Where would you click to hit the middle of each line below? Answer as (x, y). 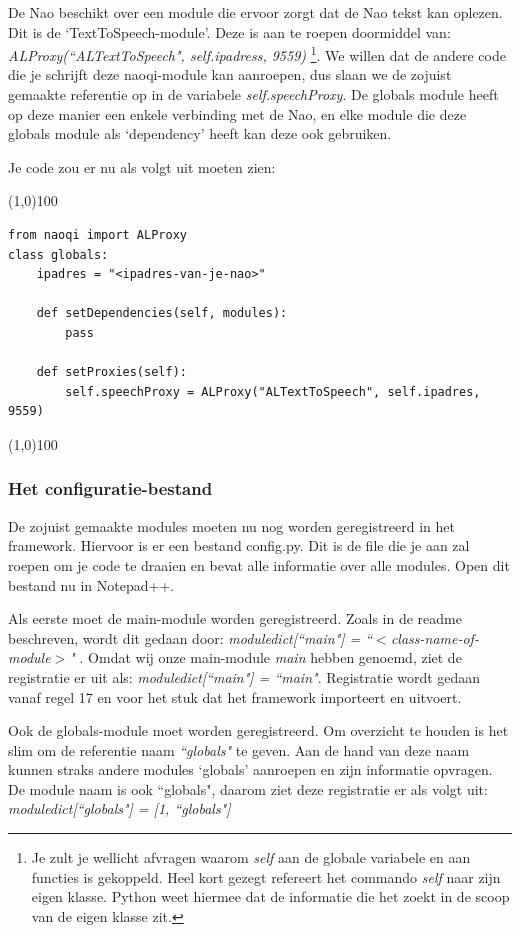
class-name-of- (434, 637)
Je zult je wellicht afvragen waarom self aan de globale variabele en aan (251, 857)
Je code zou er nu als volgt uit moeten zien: (142, 166)
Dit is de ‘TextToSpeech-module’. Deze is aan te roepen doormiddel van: (229, 31)
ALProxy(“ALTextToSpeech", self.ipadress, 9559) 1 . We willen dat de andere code (257, 53)
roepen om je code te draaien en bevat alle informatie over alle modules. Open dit (259, 564)
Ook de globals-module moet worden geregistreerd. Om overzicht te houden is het (258, 730)
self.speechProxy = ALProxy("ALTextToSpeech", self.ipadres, (273, 391)
